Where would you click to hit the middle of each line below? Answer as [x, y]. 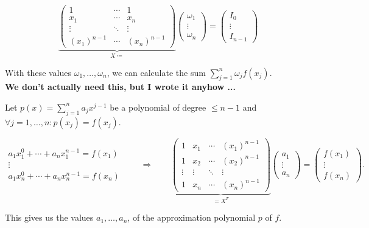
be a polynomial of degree [158, 107]
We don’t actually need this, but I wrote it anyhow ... [120, 87]
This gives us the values [49, 217]
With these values [38, 72]
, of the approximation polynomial [192, 217]
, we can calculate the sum [156, 72]
